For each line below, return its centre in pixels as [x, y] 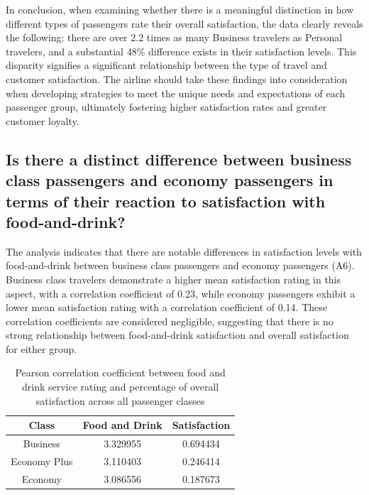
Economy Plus [42, 461]
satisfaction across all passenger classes [120, 400]
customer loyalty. [43, 120]
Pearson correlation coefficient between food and [120, 372]
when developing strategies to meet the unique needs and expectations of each [176, 93]
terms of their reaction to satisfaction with [166, 201]
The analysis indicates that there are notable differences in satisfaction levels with [184, 251]
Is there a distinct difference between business [179, 159]
